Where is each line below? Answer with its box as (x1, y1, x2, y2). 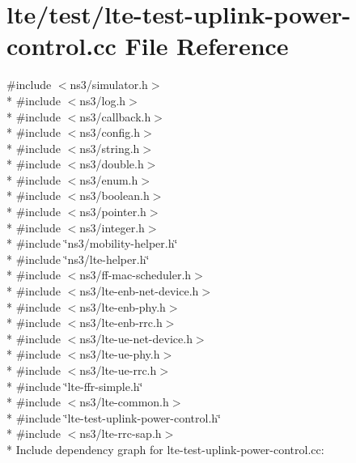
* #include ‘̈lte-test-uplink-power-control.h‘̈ (6, 409, 222, 426)
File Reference (125, 29, 289, 62)
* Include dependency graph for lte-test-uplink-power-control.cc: (6, 440, 324, 457)
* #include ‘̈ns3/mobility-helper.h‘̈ (6, 235, 178, 252)
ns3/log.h (79, 91, 126, 108)
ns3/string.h (79, 139, 140, 156)
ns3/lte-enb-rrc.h (79, 314, 163, 331)
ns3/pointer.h (79, 203, 146, 220)
